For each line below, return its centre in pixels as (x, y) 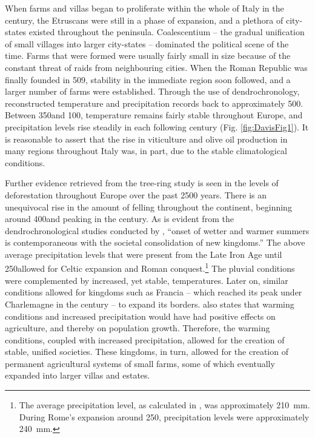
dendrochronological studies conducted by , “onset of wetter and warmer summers (157, 230)
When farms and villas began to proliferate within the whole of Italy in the (144, 8)
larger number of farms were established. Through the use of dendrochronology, (152, 91)
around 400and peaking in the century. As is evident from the (119, 219)
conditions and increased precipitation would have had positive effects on (140, 316)
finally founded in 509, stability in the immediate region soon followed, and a (148, 79)
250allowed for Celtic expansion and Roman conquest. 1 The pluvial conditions (150, 268)
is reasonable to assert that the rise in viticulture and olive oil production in (146, 139)
